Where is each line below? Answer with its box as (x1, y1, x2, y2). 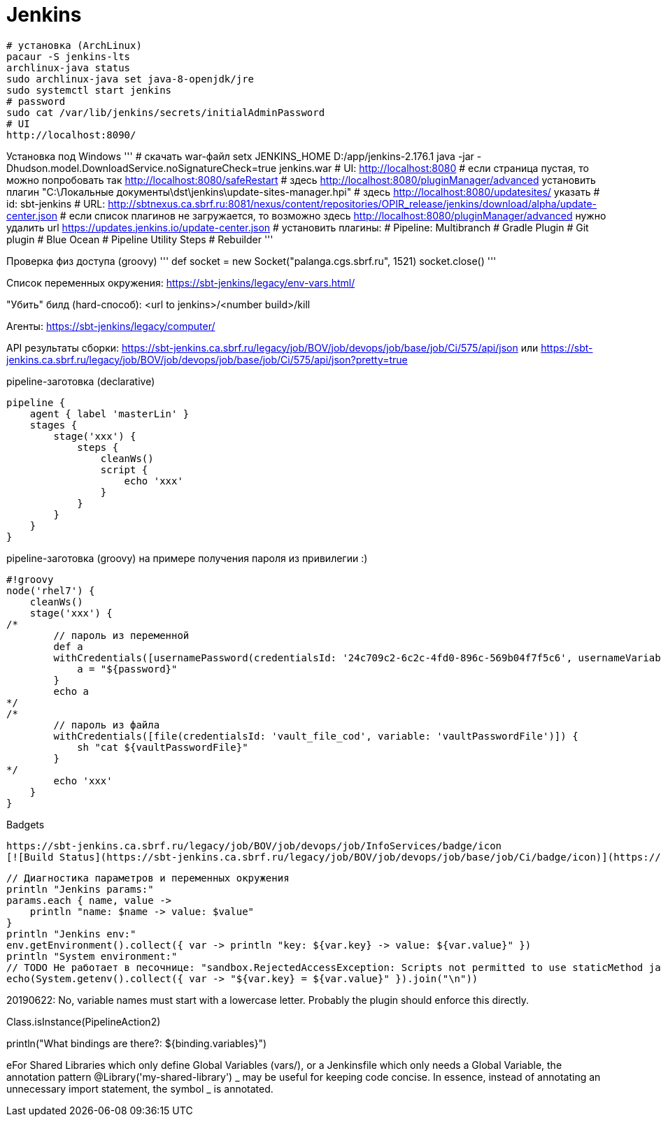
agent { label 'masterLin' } (29, 408, 190, 419)
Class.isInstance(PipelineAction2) (6, 1015, 161, 1028)
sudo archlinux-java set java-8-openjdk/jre (6, 73, 255, 85)
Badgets (6, 818, 45, 830)
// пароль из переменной (53, 629, 190, 641)
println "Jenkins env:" (6, 928, 136, 940)
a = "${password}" (77, 663, 178, 675)
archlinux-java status (6, 62, 131, 73)
